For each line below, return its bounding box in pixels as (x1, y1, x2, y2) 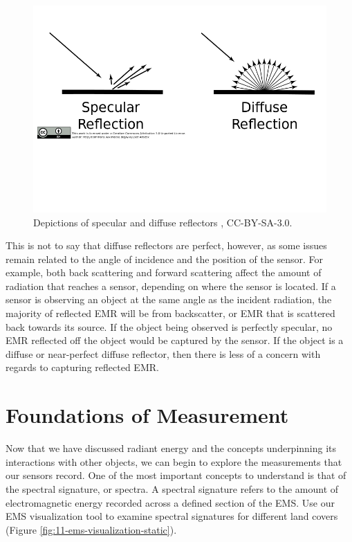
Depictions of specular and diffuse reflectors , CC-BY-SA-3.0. (33, 215, 293, 229)
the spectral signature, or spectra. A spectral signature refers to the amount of (6, 481, 339, 496)
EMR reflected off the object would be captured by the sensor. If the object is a (6, 333, 344, 347)
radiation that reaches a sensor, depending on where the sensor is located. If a (6, 278, 336, 293)
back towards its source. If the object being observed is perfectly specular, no (6, 319, 333, 334)
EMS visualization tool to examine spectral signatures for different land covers (6, 509, 338, 523)
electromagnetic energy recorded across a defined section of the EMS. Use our (6, 495, 335, 509)
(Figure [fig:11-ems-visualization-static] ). (6, 522, 177, 536)
